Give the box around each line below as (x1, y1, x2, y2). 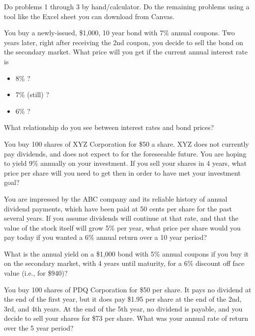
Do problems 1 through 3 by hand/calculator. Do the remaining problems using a (4, 1, 250, 11)
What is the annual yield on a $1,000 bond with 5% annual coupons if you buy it (4, 248, 249, 258)
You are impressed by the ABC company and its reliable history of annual (4, 193, 227, 204)
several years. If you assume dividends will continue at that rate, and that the (4, 213, 238, 223)
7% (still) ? (15, 89, 49, 100)
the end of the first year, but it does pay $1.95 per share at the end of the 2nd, (4, 294, 242, 304)
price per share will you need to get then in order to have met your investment (4, 167, 241, 178)
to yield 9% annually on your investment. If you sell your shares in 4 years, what (4, 158, 247, 168)
